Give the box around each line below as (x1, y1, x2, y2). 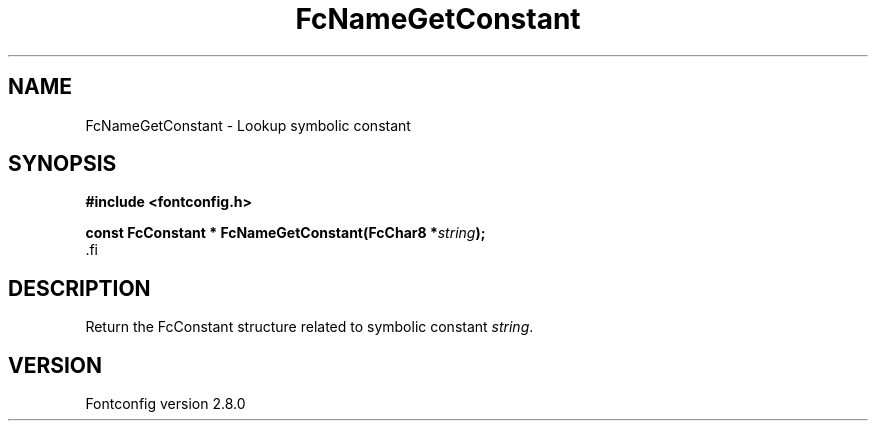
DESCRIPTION (8, 275, 151, 301)
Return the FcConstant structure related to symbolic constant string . (85, 318, 534, 336)
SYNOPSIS (8, 151, 117, 177)
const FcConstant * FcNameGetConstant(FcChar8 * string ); (85, 224, 486, 242)
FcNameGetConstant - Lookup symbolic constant (85, 116, 411, 134)
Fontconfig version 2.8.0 (85, 395, 246, 413)
